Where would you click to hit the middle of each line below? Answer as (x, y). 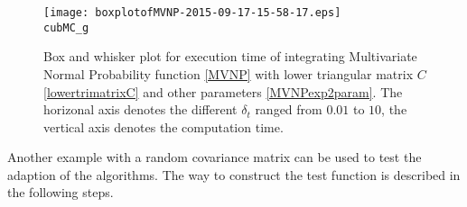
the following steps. (61, 192)
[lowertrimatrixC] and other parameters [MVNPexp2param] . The (223, 91)
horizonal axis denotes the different (140, 109)
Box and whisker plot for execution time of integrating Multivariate (230, 56)
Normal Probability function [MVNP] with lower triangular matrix (229, 73)
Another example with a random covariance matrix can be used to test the (215, 157)
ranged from (289, 109)
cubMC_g (66, 27)
